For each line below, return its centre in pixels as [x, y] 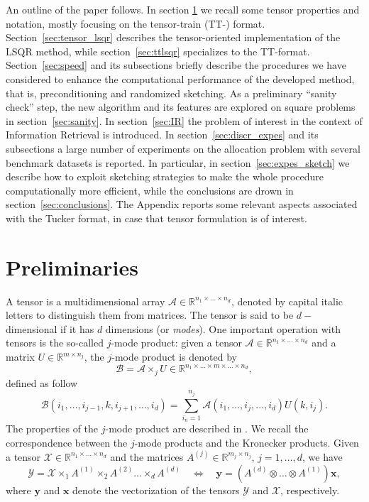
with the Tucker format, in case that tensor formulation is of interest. [156, 218]
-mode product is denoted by [174, 356]
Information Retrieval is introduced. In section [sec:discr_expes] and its [162, 135]
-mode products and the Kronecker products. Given [247, 442]
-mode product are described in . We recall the [207, 429]
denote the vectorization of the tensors [156, 490]
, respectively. [310, 490]
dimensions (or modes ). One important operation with [223, 328]
